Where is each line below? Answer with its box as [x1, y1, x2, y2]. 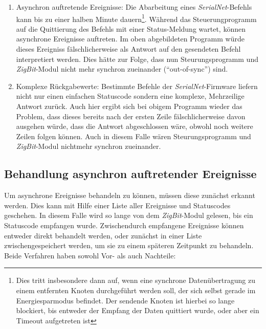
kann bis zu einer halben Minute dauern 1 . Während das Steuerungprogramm [16, 12, 257, 24]
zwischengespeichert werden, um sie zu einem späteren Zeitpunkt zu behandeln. [4, 240, 254, 251]
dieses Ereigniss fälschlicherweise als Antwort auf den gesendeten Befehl [16, 43, 241, 54]
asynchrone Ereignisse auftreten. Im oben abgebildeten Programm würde [16, 33, 245, 44]
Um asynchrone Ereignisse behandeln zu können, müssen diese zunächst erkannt [4, 190, 255, 201]
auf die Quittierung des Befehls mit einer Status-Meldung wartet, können [16, 23, 246, 34]
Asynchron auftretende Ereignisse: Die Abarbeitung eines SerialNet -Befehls [16, 2, 252, 12]
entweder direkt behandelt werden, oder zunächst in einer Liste [4, 230, 202, 240]
